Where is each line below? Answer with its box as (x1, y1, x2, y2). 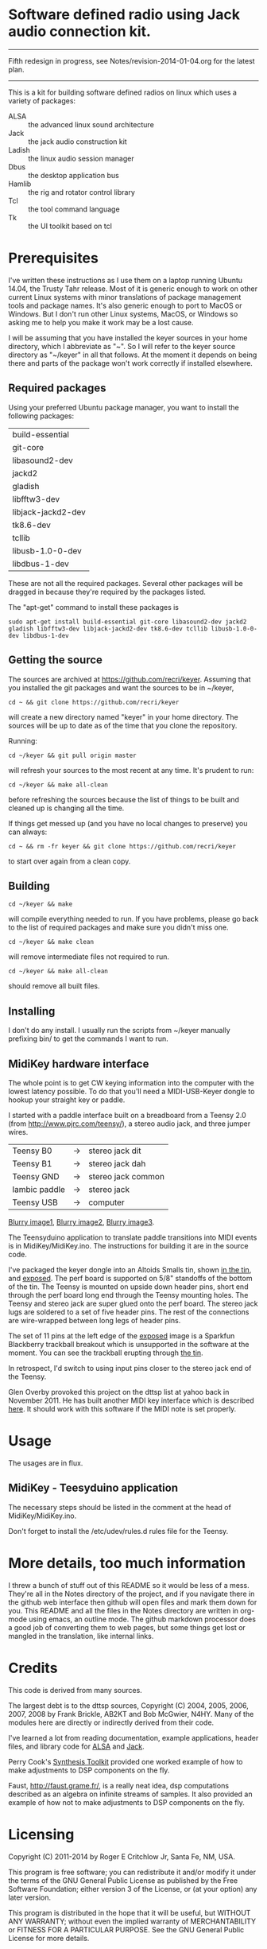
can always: (8, 827, 48, 837)
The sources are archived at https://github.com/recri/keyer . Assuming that (8, 674, 252, 684)
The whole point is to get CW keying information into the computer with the (8, 1077, 254, 1087)
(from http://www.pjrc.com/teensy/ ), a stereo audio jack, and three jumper (8, 1119, 251, 1128)
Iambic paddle (12, 1183, 66, 1194)
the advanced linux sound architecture (28, 119, 155, 129)
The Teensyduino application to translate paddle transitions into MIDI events (8, 1233, 257, 1242)
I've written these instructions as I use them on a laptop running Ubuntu (8, 275, 243, 285)
